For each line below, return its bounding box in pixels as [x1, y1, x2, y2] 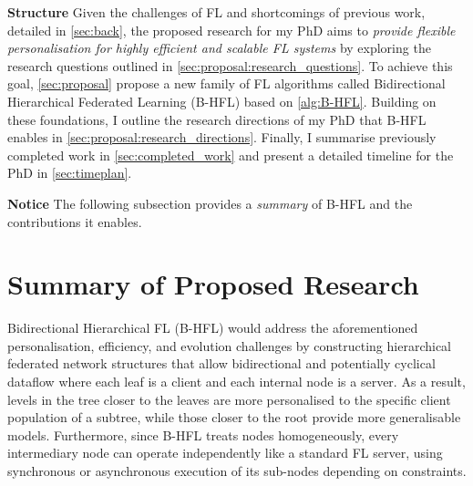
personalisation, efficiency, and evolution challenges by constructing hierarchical [7, 336, 451, 355]
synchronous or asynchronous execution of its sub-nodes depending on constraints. [7, 461, 467, 480]
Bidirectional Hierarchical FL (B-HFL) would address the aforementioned [7, 318, 418, 337]
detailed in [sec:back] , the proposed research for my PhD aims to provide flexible [7, 20, 456, 39]
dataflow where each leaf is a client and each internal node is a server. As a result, [7, 372, 466, 391]
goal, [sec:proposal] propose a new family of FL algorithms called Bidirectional [7, 74, 446, 93]
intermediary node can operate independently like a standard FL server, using [7, 443, 443, 462]
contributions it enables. [7, 212, 142, 231]
